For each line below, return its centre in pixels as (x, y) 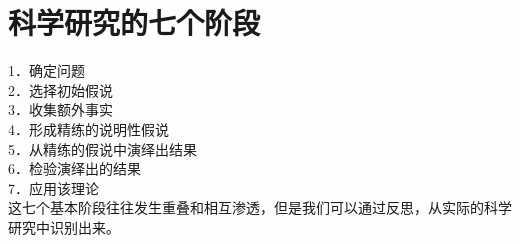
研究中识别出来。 (64, 226)
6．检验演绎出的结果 (74, 168)
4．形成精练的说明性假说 (88, 128)
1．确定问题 (46, 70)
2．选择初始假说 (60, 89)
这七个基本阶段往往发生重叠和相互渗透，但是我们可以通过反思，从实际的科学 (260, 207)
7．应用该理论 (53, 187)
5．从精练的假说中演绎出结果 (102, 148)
